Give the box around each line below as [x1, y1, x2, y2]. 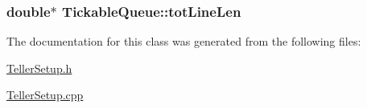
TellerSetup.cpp [6, 86, 84, 103]
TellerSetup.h [6, 59, 72, 76]
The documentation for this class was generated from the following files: [6, 33, 361, 50]
